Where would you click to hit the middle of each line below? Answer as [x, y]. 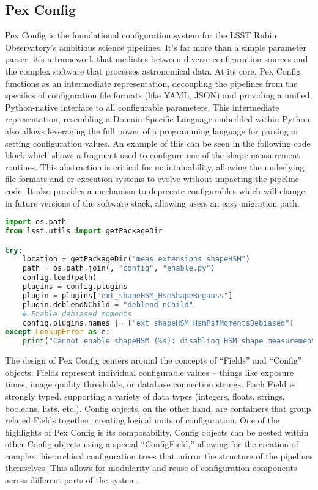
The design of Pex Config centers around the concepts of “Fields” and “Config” [153, 360]
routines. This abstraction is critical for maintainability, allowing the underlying [155, 166]
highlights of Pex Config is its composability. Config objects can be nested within [157, 432]
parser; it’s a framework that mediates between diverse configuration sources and [157, 59]
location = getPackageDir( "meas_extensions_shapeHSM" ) [136, 259]
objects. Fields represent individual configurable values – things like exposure [150, 372]
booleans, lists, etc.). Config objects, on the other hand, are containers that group [158, 408]
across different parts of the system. [72, 480]
